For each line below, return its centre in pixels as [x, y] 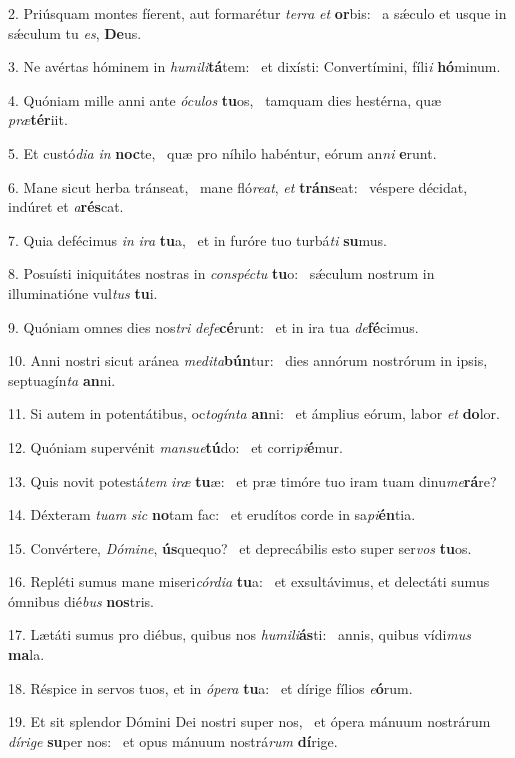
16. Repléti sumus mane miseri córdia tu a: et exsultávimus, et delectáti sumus [249, 581]
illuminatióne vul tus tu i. [83, 292]
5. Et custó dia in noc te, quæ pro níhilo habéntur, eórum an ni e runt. [222, 152]
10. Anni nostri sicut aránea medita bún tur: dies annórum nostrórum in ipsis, [248, 360]
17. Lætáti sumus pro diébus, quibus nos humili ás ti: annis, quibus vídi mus [240, 634]
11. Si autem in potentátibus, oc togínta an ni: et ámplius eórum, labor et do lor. [254, 413]
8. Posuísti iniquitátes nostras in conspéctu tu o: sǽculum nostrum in [221, 273]
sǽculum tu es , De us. [75, 32]
